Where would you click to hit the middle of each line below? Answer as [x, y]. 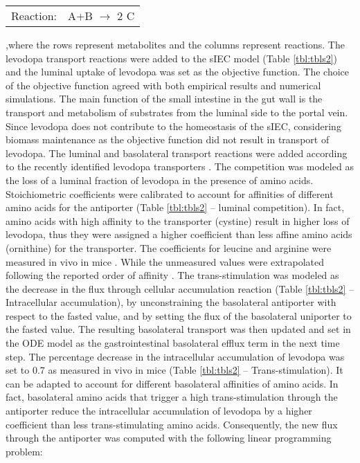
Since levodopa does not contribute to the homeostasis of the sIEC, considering [173, 126]
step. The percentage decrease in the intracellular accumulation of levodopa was [175, 356]
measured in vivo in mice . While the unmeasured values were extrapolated [165, 261]
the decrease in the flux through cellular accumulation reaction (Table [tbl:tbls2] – [180, 288]
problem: [24, 451]
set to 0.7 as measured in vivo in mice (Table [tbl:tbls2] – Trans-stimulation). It [174, 370]
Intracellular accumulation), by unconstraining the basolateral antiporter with [171, 302]
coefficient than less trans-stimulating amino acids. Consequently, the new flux [172, 424]
